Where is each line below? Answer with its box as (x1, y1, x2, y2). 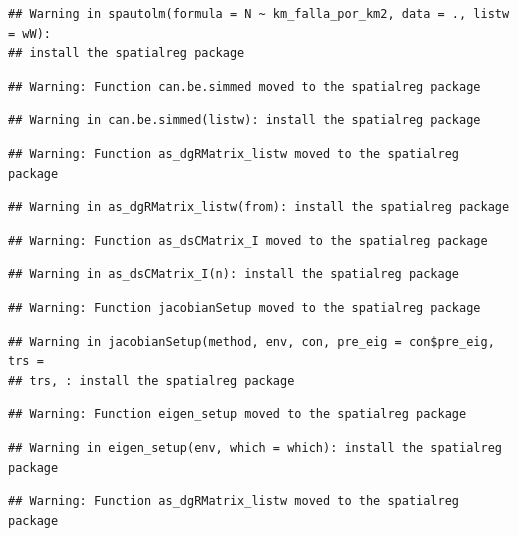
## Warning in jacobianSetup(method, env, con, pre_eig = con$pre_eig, (8, 334, 495, 349)
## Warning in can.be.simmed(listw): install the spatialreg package (8, 113, 481, 128)
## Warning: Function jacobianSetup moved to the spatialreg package (8, 300, 481, 315)
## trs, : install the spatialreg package (8, 373, 295, 388)
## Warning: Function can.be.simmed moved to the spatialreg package (8, 79, 481, 94)
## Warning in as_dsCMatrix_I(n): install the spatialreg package (8, 267, 460, 282)
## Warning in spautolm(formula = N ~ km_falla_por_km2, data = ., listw (8, 7, 510, 21)
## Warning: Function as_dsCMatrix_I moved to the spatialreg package (8, 233, 488, 248)
